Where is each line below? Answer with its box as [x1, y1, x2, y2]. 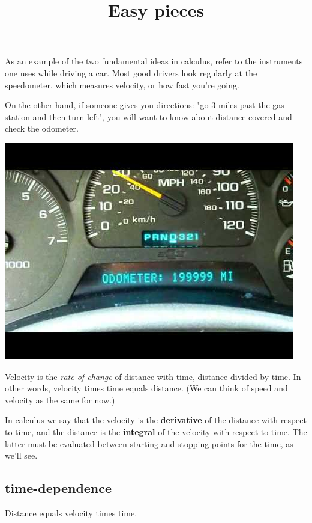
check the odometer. [5, 122, 79, 135]
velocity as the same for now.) [5, 393, 115, 406]
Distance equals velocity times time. [5, 506, 137, 519]
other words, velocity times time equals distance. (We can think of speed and [5, 382, 288, 394]
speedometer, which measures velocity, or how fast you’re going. [5, 78, 239, 91]
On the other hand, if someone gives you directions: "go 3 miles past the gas [5, 99, 284, 111]
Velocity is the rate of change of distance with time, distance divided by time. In [5, 370, 301, 382]
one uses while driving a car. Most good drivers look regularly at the [5, 66, 257, 79]
